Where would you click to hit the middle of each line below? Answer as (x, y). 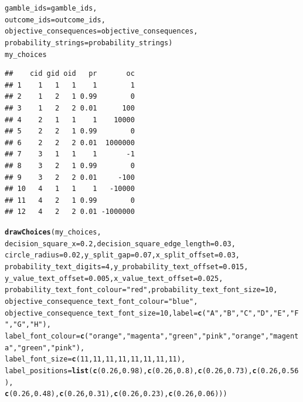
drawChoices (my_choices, (53, 232)
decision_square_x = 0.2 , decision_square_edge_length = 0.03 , (120, 244)
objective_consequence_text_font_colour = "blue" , (101, 301)
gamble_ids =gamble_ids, (51, 8)
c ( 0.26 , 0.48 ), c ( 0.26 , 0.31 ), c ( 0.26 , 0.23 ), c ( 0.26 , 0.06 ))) (116, 394)
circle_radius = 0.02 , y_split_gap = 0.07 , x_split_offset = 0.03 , (122, 255)
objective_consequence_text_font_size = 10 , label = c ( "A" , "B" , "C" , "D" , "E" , (147, 313)
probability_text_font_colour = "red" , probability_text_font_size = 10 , (141, 290)
